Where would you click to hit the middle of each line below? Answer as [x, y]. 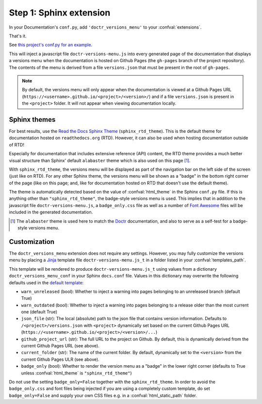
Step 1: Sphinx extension [60, 13]
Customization [32, 242]
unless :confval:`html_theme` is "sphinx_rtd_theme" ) [76, 373]
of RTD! [16, 145]
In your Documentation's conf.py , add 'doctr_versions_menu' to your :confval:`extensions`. [105, 27]
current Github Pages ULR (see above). [60, 359]
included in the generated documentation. [51, 212]
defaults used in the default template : [46, 283]
